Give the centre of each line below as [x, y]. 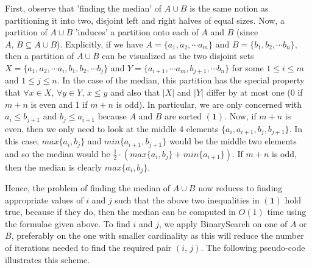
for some [248, 67]
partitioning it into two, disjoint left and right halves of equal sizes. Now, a [145, 20]
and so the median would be [58, 153]
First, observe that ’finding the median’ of [83, 8]
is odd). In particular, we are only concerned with [209, 104]
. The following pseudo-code [253, 247]
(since [247, 32]
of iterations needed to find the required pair [88, 247]
